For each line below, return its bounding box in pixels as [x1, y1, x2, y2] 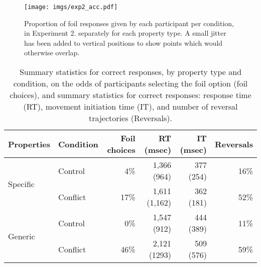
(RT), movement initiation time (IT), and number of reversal [23, 101, 238, 113]
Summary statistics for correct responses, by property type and [19, 66, 242, 78]
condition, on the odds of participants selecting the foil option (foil [13, 77, 248, 90]
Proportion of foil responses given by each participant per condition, [24, 18, 234, 28]
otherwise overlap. [24, 47, 80, 58]
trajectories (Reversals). [89, 112, 172, 124]
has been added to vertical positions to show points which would [24, 37, 223, 48]
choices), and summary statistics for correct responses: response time [10, 89, 251, 101]
